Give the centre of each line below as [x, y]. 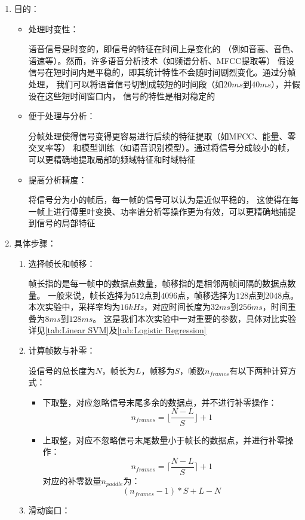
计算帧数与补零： [62, 350]
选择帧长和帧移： [62, 263]
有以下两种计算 [259, 370]
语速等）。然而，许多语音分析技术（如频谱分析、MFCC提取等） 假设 [161, 60]
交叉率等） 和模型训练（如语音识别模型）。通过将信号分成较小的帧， [161, 148]
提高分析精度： [58, 179]
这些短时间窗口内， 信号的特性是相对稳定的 [130, 95]
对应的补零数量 [72, 480]
